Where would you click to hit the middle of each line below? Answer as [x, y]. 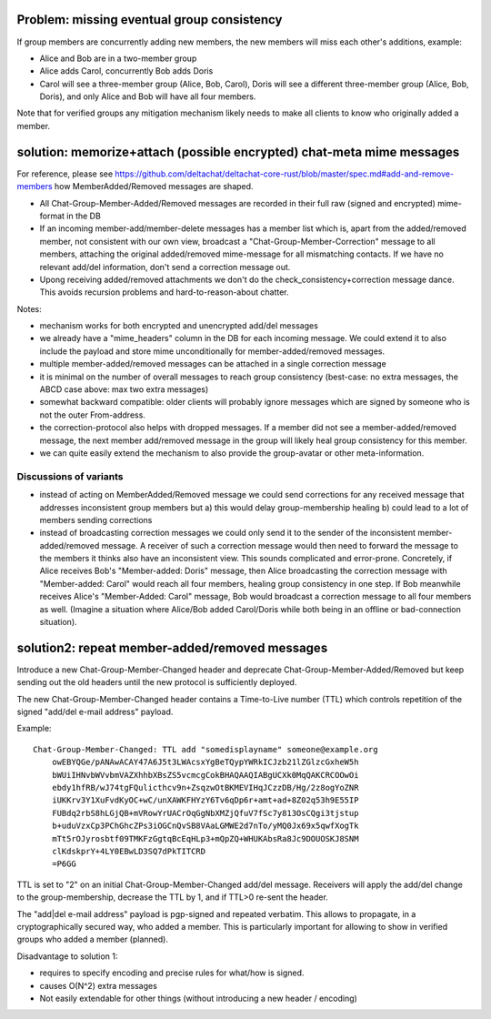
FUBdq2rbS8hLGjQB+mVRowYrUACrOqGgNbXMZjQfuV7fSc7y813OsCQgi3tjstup [205, 813]
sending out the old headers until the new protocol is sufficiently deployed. [157, 682]
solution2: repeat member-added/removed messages [172, 647]
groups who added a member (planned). [92, 939]
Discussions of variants [70, 476]
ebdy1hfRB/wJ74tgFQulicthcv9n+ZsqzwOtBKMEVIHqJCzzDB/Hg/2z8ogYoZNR [205, 788]
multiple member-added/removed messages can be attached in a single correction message [213, 364]
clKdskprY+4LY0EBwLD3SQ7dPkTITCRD [129, 851]
